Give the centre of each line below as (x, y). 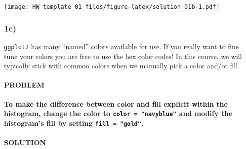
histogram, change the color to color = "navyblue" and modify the (118, 113)
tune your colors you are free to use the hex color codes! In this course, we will (123, 56)
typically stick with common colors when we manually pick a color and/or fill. (122, 66)
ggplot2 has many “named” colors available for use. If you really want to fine (122, 46)
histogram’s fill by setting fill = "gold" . (74, 123)
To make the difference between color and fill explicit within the (116, 104)
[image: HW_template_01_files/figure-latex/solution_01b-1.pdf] (112, 7)
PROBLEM (24, 85)
